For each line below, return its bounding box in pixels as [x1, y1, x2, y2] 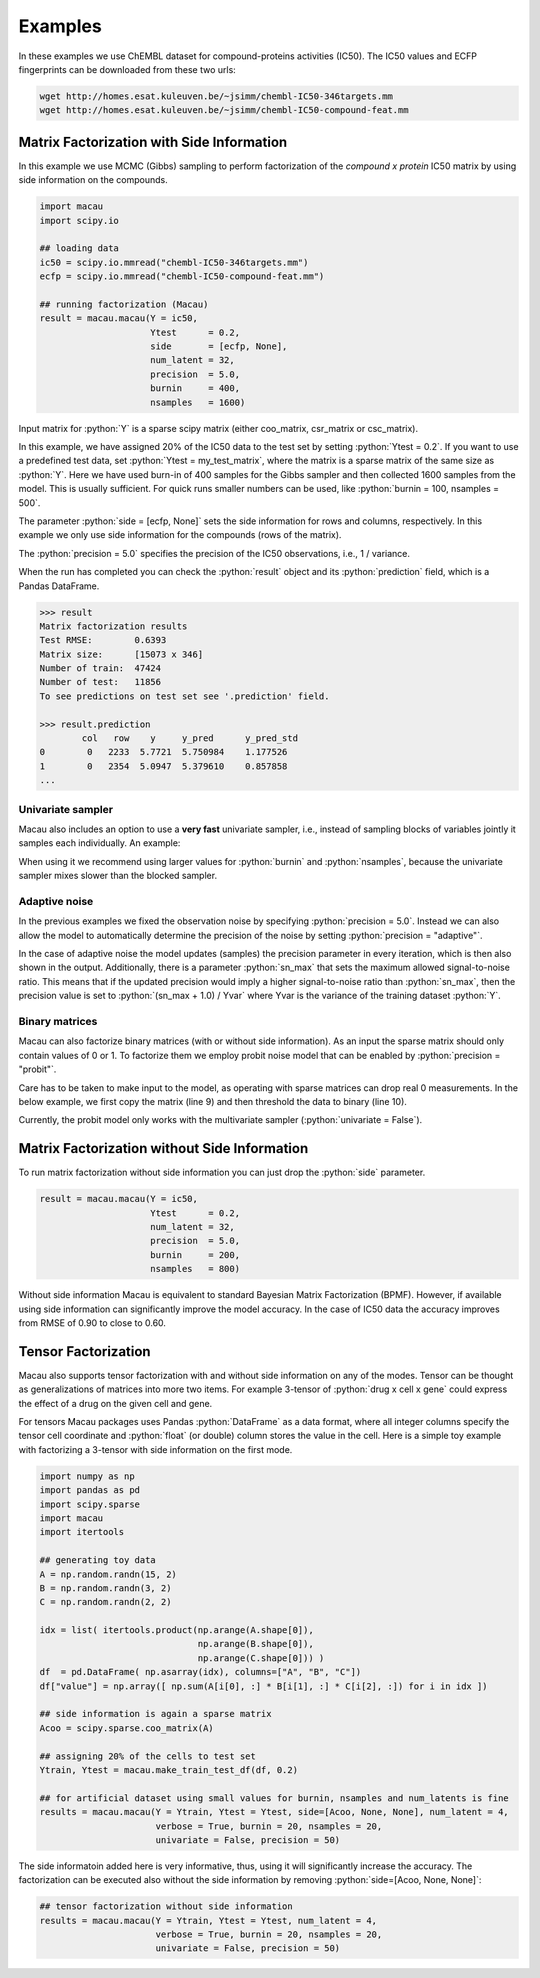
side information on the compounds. [18, 174, 169, 186]
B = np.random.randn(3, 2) [39, 1582, 172, 1594]
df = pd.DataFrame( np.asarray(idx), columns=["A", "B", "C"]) [39, 1666, 362, 1678]
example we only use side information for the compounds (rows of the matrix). [18, 529, 342, 541]
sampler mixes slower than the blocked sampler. [18, 870, 218, 882]
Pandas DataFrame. [18, 580, 100, 592]
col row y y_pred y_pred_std [81, 733, 299, 744]
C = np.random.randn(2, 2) [39, 1596, 172, 1608]
